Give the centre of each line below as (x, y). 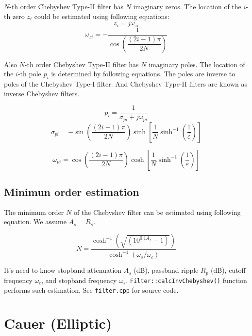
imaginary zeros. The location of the (187, 6)
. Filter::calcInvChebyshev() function (186, 280)
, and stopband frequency (79, 280)
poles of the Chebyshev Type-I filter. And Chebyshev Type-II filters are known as (126, 83)
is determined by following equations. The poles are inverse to (143, 74)
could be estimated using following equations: (102, 16)
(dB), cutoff (228, 270)
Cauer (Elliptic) (58, 323)
